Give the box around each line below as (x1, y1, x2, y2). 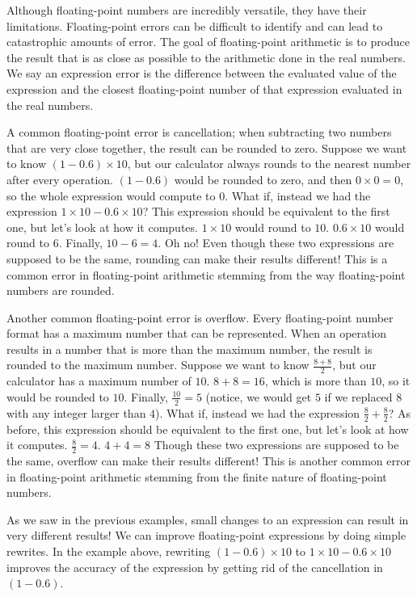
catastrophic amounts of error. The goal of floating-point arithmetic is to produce (6, 33, 411, 50)
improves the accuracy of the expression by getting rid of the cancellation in (6, 558, 383, 575)
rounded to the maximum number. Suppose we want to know (6, 356, 310, 373)
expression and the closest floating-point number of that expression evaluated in (6, 80, 402, 97)
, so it (381, 372, 411, 389)
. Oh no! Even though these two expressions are (158, 234, 394, 251)
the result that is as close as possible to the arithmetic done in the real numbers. (6, 48, 406, 65)
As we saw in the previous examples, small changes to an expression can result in (6, 511, 409, 528)
